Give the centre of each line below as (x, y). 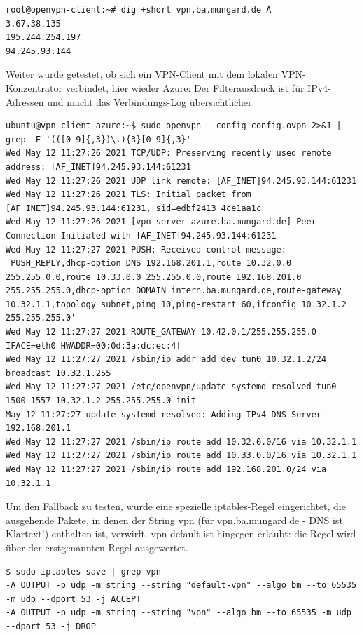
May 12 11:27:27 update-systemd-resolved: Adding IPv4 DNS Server (164, 414)
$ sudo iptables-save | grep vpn (83, 571)
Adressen (25, 101)
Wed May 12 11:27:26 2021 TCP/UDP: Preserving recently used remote (169, 153)
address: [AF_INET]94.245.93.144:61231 (98, 167)
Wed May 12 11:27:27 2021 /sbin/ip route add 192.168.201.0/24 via (166, 469)
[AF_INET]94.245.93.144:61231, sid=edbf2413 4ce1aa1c (134, 208)
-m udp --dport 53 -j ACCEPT (74, 599)
